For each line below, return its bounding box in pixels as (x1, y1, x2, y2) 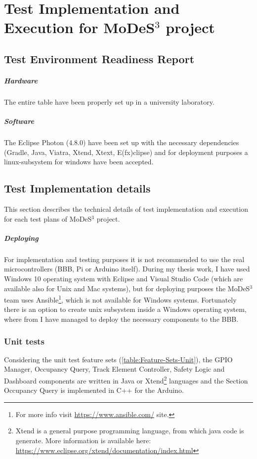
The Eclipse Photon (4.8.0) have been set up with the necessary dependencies (4, 137, 239, 148)
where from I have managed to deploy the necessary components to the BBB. (4, 314, 239, 324)
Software (4, 116, 35, 126)
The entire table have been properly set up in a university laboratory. (4, 96, 214, 107)
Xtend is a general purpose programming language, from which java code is (15, 425, 244, 436)
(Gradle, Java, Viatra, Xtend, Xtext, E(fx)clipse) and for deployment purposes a (4, 147, 248, 157)
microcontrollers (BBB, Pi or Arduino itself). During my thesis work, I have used (4, 264, 250, 274)
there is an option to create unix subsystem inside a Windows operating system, (4, 304, 247, 314)
